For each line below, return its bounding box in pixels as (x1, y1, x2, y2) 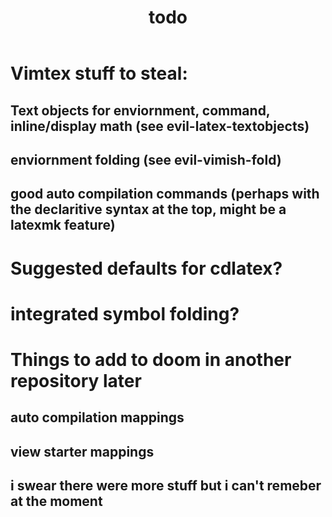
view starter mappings (10, 443, 155, 460)
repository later (10, 369, 142, 392)
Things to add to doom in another (10, 348, 292, 371)
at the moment (10, 493, 103, 510)
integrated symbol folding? (10, 302, 240, 325)
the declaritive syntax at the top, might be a (10, 201, 287, 218)
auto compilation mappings (10, 409, 185, 426)
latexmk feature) (10, 217, 116, 234)
